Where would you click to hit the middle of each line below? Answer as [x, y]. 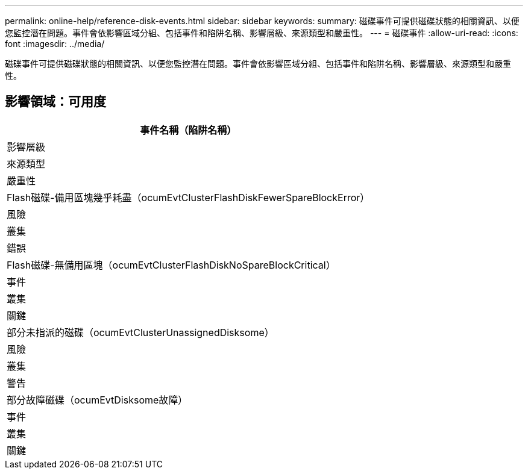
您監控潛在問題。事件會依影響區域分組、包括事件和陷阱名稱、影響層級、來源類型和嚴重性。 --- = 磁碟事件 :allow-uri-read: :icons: [262, 33]
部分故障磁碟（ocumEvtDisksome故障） [97, 400]
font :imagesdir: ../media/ [55, 44]
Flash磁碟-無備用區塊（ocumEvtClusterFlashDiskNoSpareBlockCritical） [171, 265]
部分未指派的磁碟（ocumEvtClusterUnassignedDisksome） [140, 332]
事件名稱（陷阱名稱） [188, 130]
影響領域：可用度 [55, 102]
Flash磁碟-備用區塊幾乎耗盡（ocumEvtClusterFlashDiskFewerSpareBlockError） [188, 197]
